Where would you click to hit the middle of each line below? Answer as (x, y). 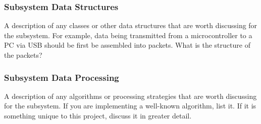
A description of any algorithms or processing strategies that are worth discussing (130, 96)
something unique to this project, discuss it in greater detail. (98, 115)
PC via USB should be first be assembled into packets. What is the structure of (127, 45)
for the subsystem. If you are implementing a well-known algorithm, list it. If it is (130, 106)
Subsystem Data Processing (62, 77)
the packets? (23, 55)
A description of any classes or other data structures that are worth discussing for (131, 25)
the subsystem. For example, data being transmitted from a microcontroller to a (128, 35)
